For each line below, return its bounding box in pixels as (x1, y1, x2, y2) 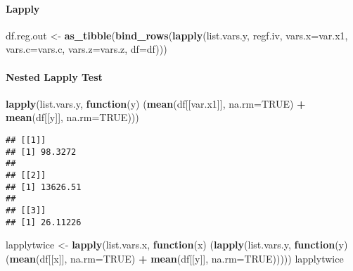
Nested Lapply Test (6, 69, 103, 84)
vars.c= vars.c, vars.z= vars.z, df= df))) (6, 42, 167, 56)
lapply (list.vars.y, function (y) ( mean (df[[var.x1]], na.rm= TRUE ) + (6, 96, 306, 111)
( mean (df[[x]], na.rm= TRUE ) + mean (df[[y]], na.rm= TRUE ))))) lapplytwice (6, 251, 344, 265)
